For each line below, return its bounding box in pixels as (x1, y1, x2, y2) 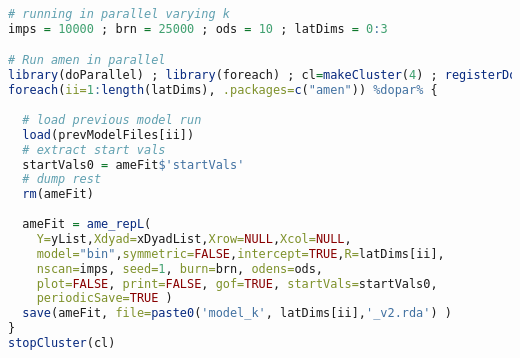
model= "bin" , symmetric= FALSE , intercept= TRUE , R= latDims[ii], (36, 246, 445, 261)
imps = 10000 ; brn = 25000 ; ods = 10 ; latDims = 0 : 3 (8, 21, 388, 36)
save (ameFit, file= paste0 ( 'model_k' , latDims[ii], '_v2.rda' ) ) (22, 306, 452, 321)
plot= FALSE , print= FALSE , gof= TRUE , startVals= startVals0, (36, 276, 438, 291)
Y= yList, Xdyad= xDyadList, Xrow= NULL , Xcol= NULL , (36, 231, 352, 246)
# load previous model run (22, 112, 202, 127)
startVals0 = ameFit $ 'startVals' (22, 157, 245, 172)
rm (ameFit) (22, 187, 94, 202)
